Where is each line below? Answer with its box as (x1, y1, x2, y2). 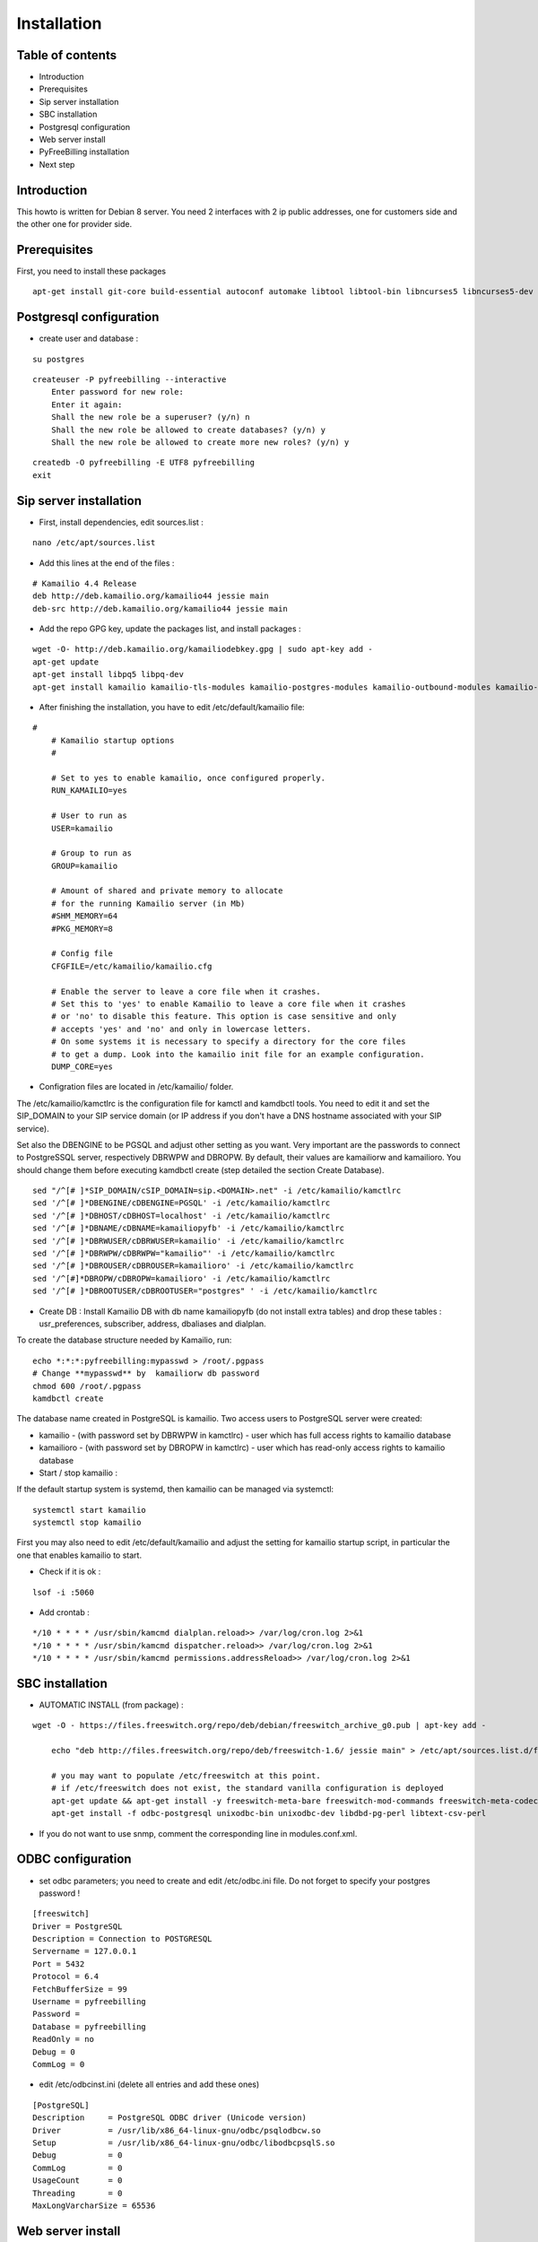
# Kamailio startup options (50, 735, 175, 745)
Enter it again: (50, 399, 123, 410)
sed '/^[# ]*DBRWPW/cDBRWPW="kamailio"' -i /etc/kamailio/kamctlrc (32, 1248, 335, 1259)
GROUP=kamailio (50, 861, 118, 871)
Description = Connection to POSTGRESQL (32, 1934, 213, 1944)
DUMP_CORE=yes (50, 1061, 114, 1072)
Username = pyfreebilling (32, 1996, 147, 2007)
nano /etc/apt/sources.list (32, 538, 156, 548)
